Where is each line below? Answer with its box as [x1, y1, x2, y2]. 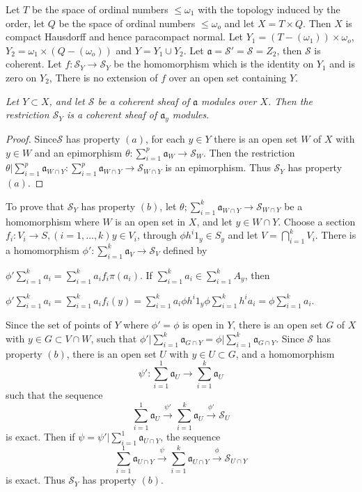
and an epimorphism [34, 145, 123, 159]
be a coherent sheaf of [97, 93, 190, 108]
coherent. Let [6, 56, 62, 71]
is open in [182, 317, 224, 332]
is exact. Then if [6, 429, 75, 444]
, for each [145, 131, 185, 145]
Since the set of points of [6, 317, 111, 332]
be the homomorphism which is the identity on [113, 56, 314, 71]
